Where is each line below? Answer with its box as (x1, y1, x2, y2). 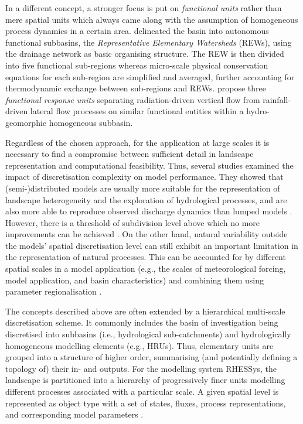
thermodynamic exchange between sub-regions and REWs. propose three (5, 82, 266, 94)
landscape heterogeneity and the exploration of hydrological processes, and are (5, 193, 287, 206)
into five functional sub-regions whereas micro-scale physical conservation (5, 59, 268, 71)
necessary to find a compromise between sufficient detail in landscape (5, 148, 254, 160)
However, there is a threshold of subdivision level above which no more (5, 216, 260, 228)
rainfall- (263, 93, 291, 105)
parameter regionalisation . (5, 285, 102, 298)
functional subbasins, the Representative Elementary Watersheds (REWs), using (5, 36, 292, 48)
